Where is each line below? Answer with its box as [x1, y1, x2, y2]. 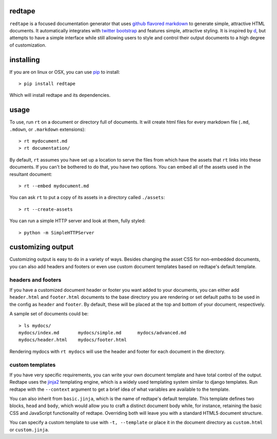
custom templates [9, 361, 56, 368]
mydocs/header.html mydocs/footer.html [18, 337, 127, 343]
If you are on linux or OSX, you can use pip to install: [9, 69, 121, 75]
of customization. [9, 42, 46, 48]
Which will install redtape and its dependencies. [9, 92, 111, 98]
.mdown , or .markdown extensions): [9, 126, 86, 132]
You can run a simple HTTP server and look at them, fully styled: [9, 218, 146, 224]
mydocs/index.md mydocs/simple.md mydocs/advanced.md [18, 330, 187, 335]
